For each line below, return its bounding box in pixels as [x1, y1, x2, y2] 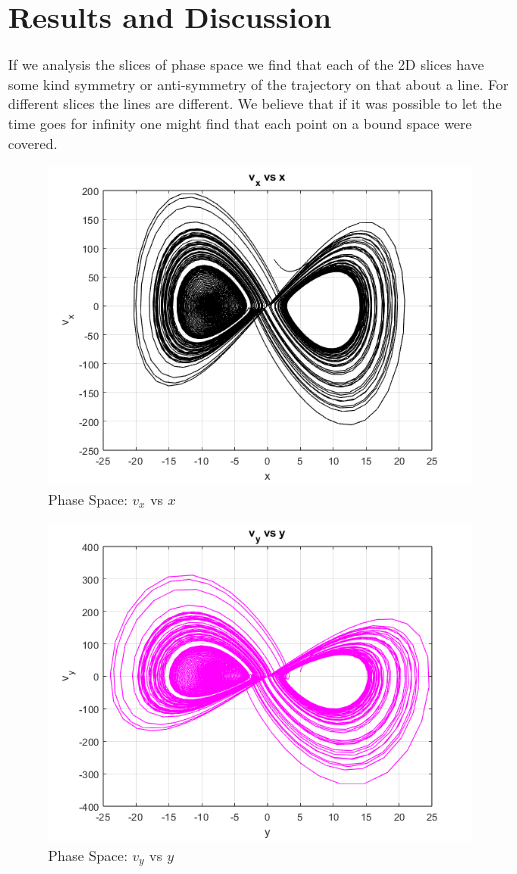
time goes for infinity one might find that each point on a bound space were [8, 112, 472, 133]
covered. [8, 132, 58, 153]
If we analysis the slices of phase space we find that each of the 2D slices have [8, 54, 484, 75]
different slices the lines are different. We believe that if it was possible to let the [8, 93, 502, 114]
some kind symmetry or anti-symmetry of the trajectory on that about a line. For [8, 73, 509, 94]
